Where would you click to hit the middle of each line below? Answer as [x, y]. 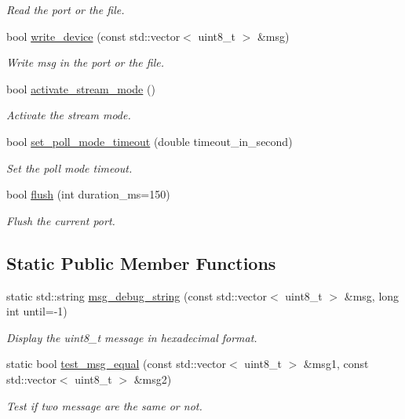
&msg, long [372, 295]
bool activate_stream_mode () [81, 88]
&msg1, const [336, 364]
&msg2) [153, 379]
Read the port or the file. [66, 9]
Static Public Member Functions [141, 262]
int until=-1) [37, 311]
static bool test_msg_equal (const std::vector [117, 364]
